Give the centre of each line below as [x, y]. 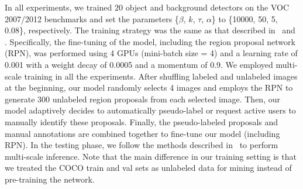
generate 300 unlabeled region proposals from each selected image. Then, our [142, 99]
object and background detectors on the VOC [207, 7]
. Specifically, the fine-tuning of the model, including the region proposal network [150, 41]
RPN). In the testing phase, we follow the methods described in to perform [142, 145]
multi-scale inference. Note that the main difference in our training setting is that [151, 156]
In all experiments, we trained [58, 7]
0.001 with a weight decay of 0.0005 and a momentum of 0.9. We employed [139, 64]
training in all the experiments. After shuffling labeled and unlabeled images [161, 76]
